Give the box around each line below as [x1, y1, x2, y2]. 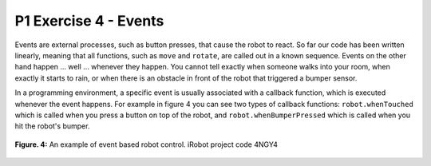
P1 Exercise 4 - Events [14, 12, 164, 30]
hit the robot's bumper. [14, 121, 90, 131]
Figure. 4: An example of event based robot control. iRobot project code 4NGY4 [14, 140, 279, 149]
